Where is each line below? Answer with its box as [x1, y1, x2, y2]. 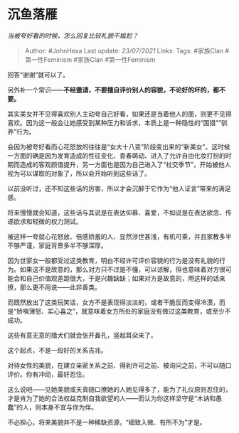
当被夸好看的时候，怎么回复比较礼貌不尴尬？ [7, 31, 139, 40]
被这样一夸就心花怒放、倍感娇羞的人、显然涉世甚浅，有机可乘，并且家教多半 [7, 232, 232, 240]
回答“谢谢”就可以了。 [7, 70, 70, 79]
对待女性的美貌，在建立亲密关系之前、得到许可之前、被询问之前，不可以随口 [7, 360, 232, 370]
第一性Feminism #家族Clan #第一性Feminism [24, 55, 156, 64]
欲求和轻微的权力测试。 [13, 217, 83, 225]
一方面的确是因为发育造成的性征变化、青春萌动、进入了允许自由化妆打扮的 [7, 151, 225, 160]
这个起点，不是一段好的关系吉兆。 [7, 346, 107, 354]
